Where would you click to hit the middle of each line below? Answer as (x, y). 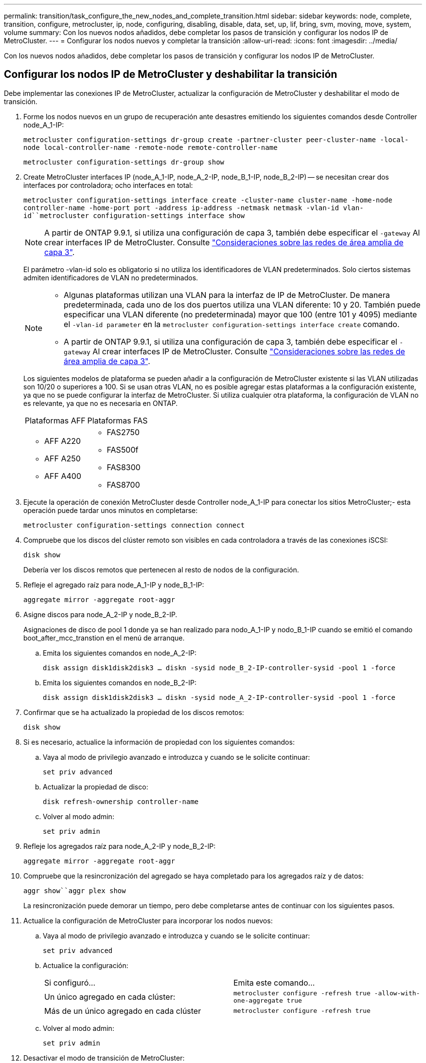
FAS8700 (123, 485)
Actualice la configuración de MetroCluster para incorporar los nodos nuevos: (148, 920)
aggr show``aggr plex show (75, 890)
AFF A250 (62, 458)
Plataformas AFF (55, 420)
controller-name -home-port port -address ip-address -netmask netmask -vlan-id (181, 208)
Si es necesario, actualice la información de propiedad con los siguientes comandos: (159, 742)
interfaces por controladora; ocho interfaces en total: (108, 185)
